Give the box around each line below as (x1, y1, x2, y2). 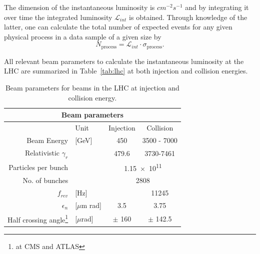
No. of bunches (22, 175, 68, 185)
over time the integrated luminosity (4, 11, 112, 22)
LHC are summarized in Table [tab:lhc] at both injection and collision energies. (4, 65, 248, 76)
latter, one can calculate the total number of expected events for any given (4, 21, 232, 32)
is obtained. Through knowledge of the (129, 11, 247, 22)
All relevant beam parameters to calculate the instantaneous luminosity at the (4, 55, 244, 66)
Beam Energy (26, 134, 68, 145)
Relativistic (24, 147, 60, 157)
